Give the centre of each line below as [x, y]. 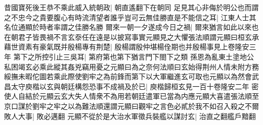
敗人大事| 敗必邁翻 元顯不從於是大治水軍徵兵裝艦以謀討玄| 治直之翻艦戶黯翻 [130, 116]
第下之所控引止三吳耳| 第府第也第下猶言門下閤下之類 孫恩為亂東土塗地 [130, 56]
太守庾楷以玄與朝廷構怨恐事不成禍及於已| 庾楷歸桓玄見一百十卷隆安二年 [130, 86]
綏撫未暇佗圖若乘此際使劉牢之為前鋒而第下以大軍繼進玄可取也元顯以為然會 [128, 76]
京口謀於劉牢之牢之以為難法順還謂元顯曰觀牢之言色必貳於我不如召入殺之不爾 [131, 106]
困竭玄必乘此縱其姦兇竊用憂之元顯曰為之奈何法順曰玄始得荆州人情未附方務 [135, 66]
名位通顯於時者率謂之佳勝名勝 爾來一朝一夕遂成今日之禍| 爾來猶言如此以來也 [131, 27]
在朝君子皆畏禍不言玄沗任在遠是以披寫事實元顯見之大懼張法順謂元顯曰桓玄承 [131, 37]
